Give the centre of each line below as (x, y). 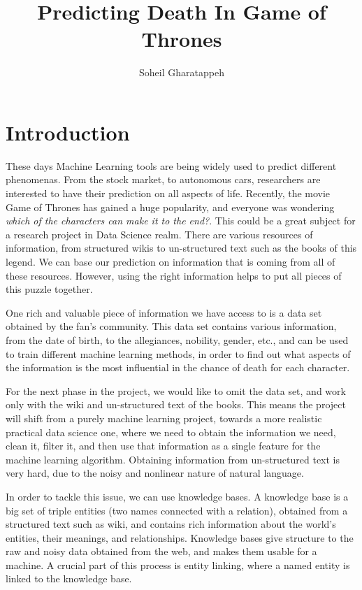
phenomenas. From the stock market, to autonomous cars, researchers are (163, 179)
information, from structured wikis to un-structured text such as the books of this (181, 248)
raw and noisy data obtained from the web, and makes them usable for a (161, 551)
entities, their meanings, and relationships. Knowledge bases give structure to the (180, 537)
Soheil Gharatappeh (182, 72)
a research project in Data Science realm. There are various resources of (159, 234)
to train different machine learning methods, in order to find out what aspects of (178, 353)
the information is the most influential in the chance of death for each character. (178, 367)
